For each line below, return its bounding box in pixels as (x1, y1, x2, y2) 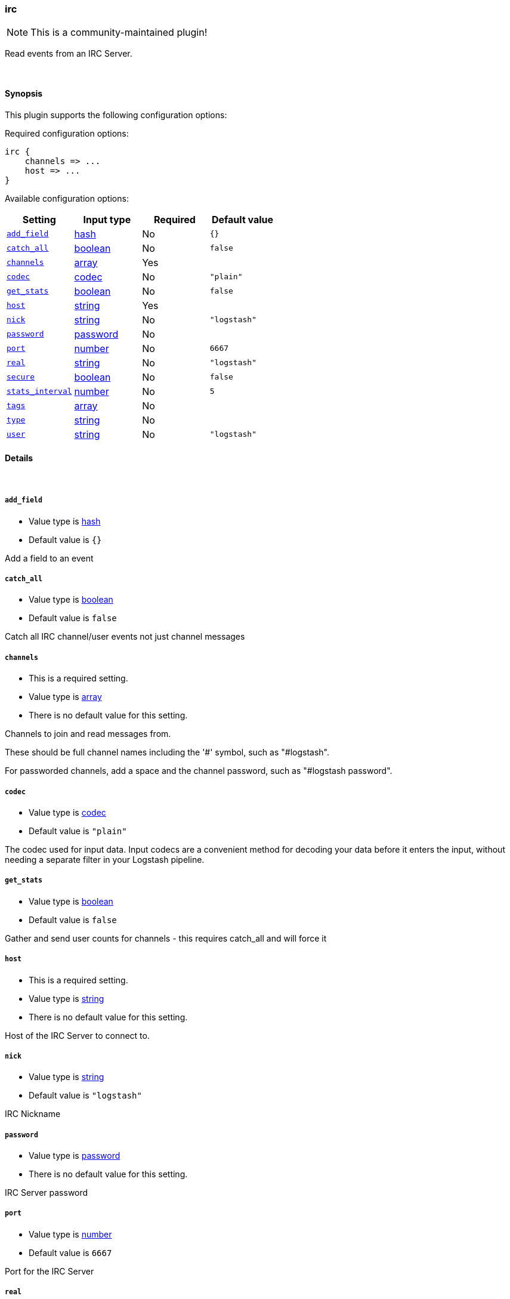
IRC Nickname (5, 1109, 61, 1119)
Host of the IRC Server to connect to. (5, 1030, 150, 1041)
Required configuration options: (5, 128, 129, 138)
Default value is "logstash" (29, 1090, 142, 1101)
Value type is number (29, 1229, 112, 1239)
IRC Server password (5, 1187, 88, 1198)
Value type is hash (29, 516, 101, 526)
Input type (83, 213, 131, 226)
